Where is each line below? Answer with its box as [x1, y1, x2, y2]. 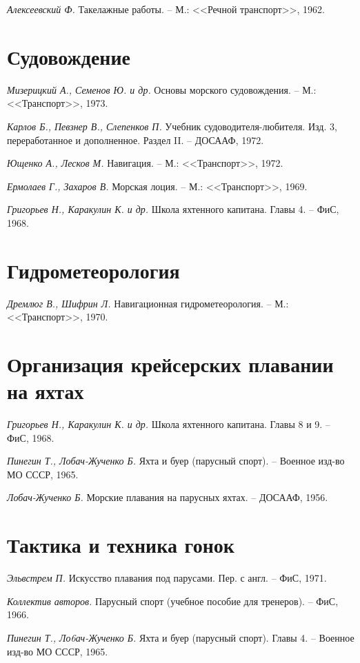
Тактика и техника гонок [7, 531, 234, 559]
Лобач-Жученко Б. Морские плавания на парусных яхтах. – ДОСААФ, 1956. [7, 490, 328, 504]
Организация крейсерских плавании [7, 349, 334, 378]
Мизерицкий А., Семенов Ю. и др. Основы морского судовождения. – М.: [7, 82, 317, 96]
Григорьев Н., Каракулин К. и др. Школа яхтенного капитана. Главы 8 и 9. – [7, 417, 330, 431]
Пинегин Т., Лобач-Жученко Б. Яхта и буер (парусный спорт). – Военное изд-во [7, 453, 345, 468]
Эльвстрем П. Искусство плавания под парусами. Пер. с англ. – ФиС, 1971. [7, 571, 327, 585]
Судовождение [7, 42, 131, 70]
